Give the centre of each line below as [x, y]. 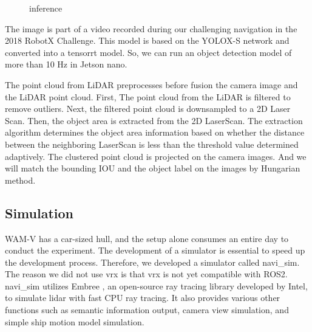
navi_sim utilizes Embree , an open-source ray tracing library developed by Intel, [156, 285]
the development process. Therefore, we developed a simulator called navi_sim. [152, 262]
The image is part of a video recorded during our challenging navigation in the [151, 28]
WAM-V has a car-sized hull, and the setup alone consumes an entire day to [147, 238]
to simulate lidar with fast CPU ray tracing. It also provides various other [143, 298]
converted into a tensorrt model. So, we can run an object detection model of [148, 52]
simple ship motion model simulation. [75, 321]
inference [46, 8]
